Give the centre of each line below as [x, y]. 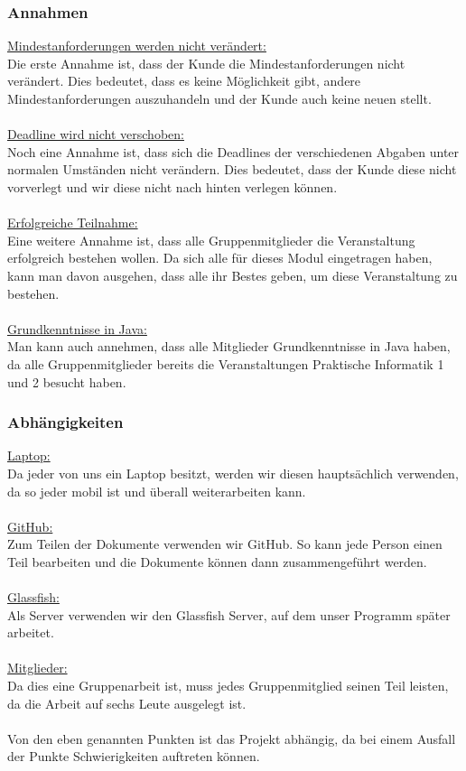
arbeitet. [31, 632]
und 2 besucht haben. [67, 381]
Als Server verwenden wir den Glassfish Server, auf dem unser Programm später [229, 614]
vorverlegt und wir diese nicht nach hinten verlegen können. [172, 186]
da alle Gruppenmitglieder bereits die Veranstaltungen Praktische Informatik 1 [226, 363]
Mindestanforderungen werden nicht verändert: [137, 46]
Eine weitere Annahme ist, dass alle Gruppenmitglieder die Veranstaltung [211, 240]
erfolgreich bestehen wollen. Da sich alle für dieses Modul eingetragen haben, [220, 258]
